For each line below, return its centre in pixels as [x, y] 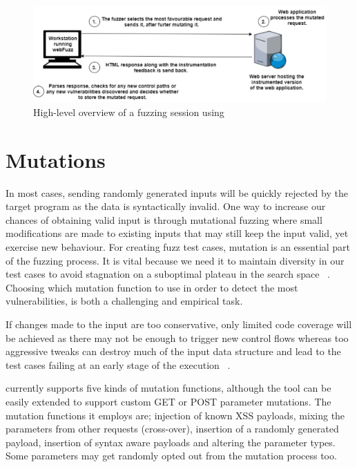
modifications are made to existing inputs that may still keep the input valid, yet [177, 233]
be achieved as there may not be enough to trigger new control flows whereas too [177, 337]
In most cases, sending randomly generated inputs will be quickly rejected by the [177, 192]
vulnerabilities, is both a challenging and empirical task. [124, 301]
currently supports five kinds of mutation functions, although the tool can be [168, 388]
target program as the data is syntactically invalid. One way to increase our [166, 206]
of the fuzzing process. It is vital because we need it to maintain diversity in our [175, 260]
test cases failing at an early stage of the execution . [118, 364]
